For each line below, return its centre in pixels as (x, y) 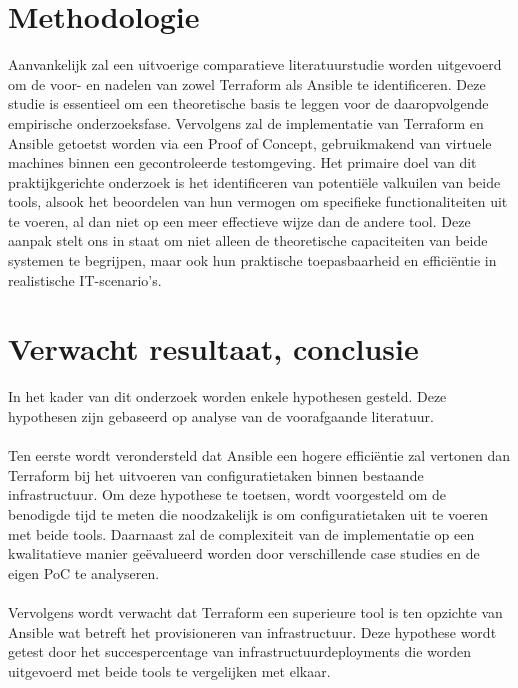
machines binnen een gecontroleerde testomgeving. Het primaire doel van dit (242, 162)
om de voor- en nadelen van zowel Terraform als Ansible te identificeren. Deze (247, 83)
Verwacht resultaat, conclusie (213, 348)
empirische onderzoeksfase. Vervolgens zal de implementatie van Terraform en (246, 122)
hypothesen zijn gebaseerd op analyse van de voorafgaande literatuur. (221, 415)
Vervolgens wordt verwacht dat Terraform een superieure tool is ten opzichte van (255, 611)
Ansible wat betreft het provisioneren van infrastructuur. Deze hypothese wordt (252, 631)
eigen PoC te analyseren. (84, 572)
